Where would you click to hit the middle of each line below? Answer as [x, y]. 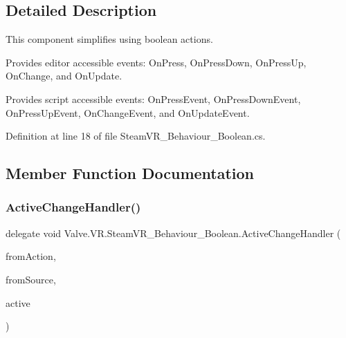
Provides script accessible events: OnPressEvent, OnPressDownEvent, [153, 98]
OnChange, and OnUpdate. [64, 76]
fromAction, [31, 256]
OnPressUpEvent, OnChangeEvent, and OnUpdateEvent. [128, 112]
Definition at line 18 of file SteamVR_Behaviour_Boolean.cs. [136, 136]
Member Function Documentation [130, 173]
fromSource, [31, 279]
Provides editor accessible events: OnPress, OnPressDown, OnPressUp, [156, 62]
